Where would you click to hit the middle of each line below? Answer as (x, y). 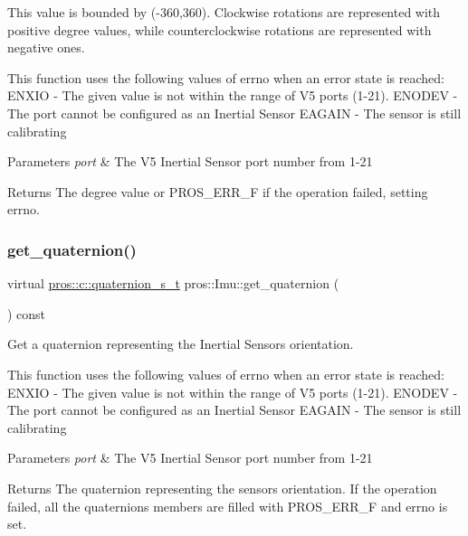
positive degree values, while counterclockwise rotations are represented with (220, 29)
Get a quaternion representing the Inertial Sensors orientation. (181, 344)
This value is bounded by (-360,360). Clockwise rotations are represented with (224, 12)
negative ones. (46, 47)
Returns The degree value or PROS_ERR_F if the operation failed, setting (218, 191)
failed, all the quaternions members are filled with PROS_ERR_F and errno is (228, 506)
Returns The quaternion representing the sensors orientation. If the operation (222, 488)
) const (27, 313)
